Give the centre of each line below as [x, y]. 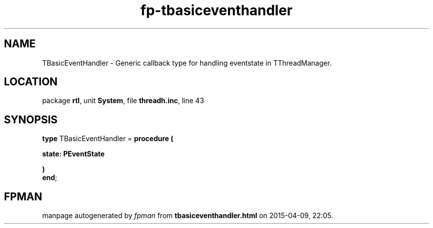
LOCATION [31, 82]
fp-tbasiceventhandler [216, 10]
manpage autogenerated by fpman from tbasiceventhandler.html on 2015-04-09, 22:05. [188, 216]
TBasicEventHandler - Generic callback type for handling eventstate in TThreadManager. [187, 63]
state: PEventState [73, 154]
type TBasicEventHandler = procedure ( [108, 139]
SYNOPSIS [31, 119]
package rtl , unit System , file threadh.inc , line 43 [123, 101]
